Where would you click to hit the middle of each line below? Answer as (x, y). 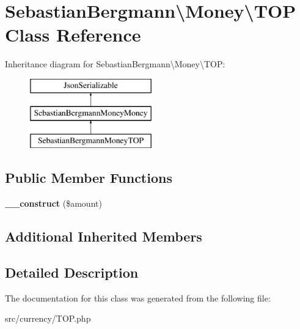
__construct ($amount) (53, 203)
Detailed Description (72, 272)
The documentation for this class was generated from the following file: (138, 298)
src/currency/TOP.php (48, 318)
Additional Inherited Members (104, 236)
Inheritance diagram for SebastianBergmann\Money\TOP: (115, 64)
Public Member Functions (89, 178)
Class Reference (73, 35)
